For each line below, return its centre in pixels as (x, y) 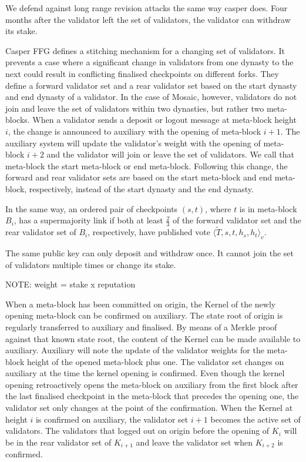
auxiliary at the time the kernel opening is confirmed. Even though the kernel (145, 373)
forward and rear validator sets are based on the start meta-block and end (139, 177)
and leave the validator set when (194, 442)
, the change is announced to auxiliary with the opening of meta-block (134, 131)
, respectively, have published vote (149, 232)
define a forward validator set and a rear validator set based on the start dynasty (151, 85)
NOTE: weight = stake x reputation (70, 284)
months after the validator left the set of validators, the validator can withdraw (148, 19)
